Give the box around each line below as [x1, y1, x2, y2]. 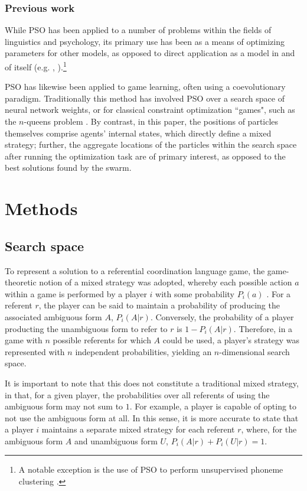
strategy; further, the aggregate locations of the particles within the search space [5, 138, 297, 151]
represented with [5, 345, 65, 357]
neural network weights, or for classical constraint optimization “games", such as [5, 103, 295, 116]
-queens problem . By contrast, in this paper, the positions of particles [24, 115, 279, 128]
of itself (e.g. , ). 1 [5, 59, 67, 73]
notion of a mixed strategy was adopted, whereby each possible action [39, 276, 292, 288]
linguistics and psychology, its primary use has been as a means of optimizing [5, 35, 285, 47]
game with [5, 334, 43, 346]
